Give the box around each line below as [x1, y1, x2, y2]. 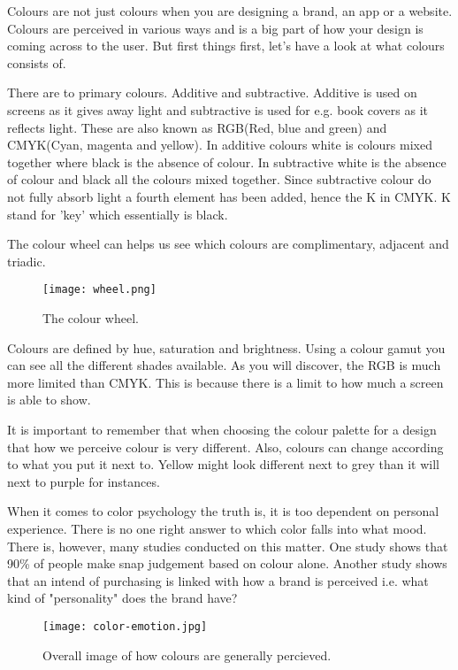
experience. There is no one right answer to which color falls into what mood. [7, 519, 427, 537]
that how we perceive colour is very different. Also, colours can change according [7, 437, 444, 456]
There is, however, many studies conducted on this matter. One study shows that [7, 536, 448, 555]
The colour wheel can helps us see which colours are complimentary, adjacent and [7, 235, 449, 253]
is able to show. [7, 390, 91, 409]
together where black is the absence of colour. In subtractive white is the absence [7, 152, 447, 171]
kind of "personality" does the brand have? [7, 589, 238, 607]
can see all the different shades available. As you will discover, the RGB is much [7, 356, 441, 374]
